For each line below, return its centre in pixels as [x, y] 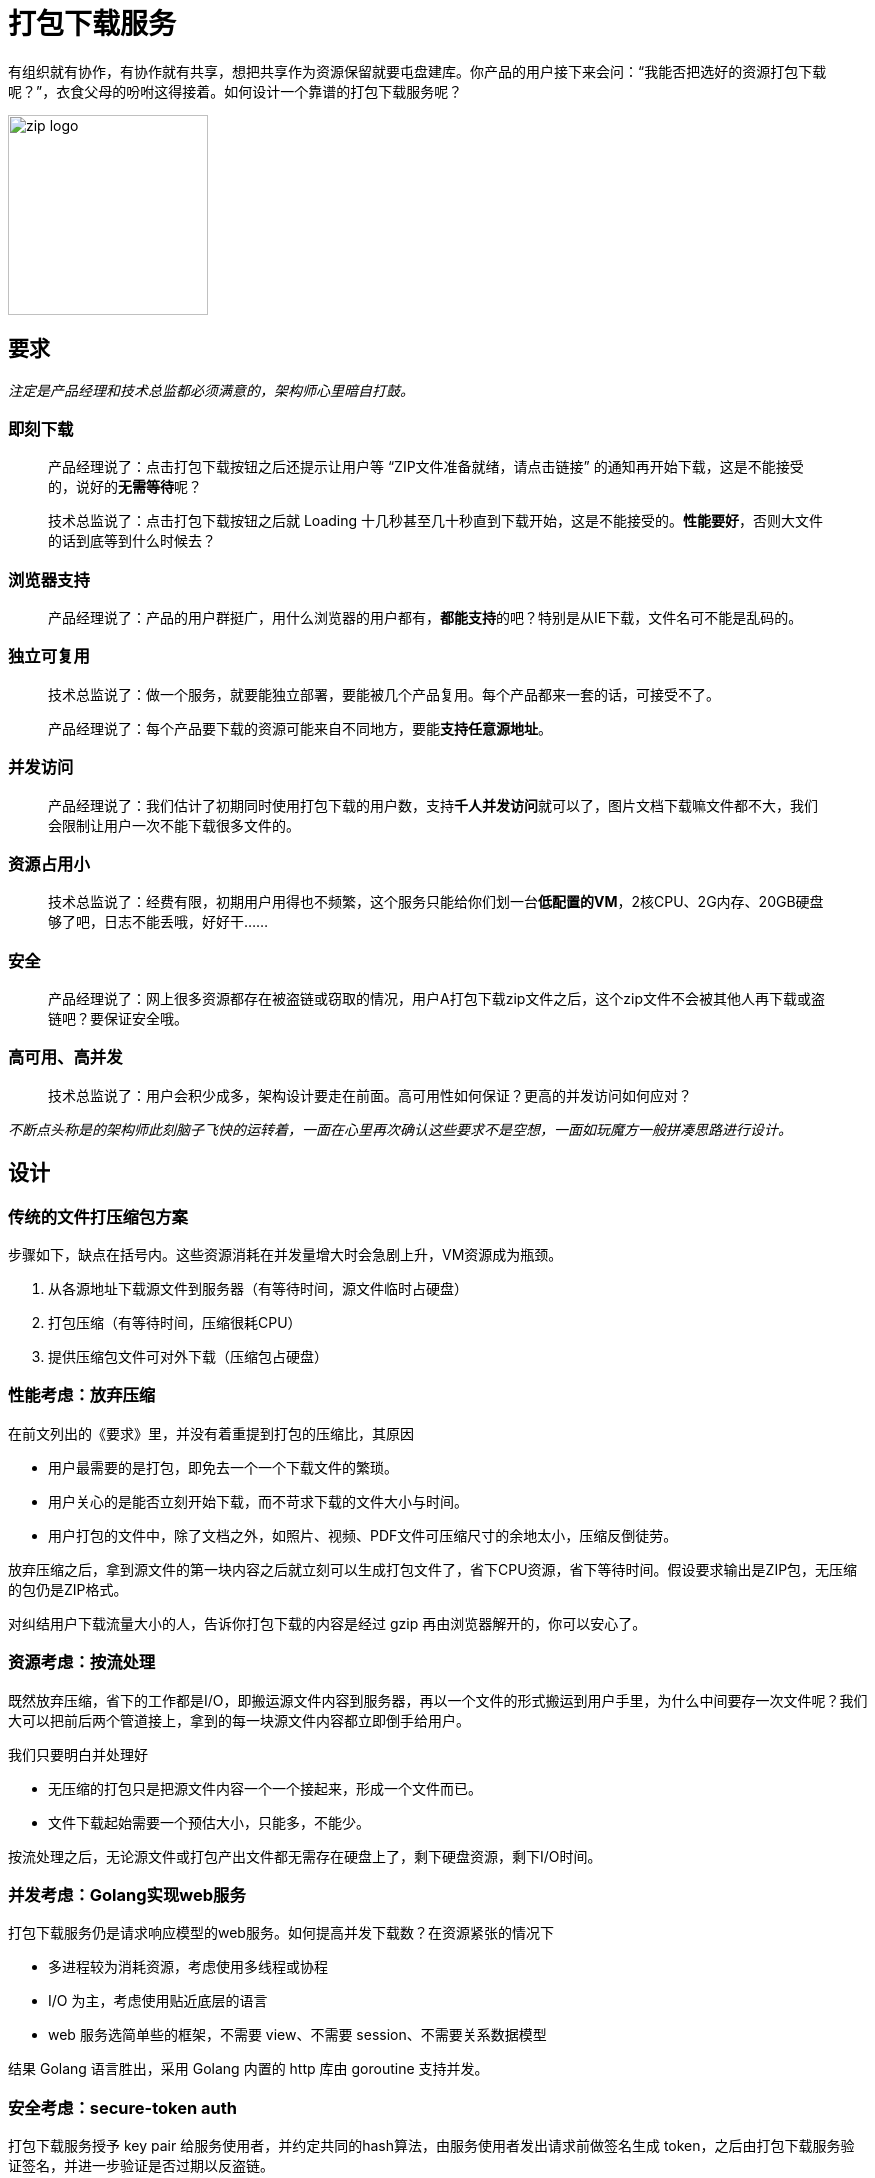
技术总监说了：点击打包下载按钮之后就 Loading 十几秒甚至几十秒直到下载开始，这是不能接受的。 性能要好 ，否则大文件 [436, 521]
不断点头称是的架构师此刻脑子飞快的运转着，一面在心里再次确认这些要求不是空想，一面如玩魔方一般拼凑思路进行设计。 [400, 1129]
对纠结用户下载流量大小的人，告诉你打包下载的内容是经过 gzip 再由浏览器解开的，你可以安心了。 [327, 1623]
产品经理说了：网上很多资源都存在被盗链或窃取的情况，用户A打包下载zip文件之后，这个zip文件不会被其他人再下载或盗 [437, 999]
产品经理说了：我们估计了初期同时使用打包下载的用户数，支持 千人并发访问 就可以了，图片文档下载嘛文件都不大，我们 [433, 805]
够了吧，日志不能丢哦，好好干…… [158, 922]
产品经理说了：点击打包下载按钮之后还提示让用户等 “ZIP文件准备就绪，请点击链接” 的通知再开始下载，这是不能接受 [426, 467]
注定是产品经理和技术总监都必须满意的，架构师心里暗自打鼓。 [211, 390]
